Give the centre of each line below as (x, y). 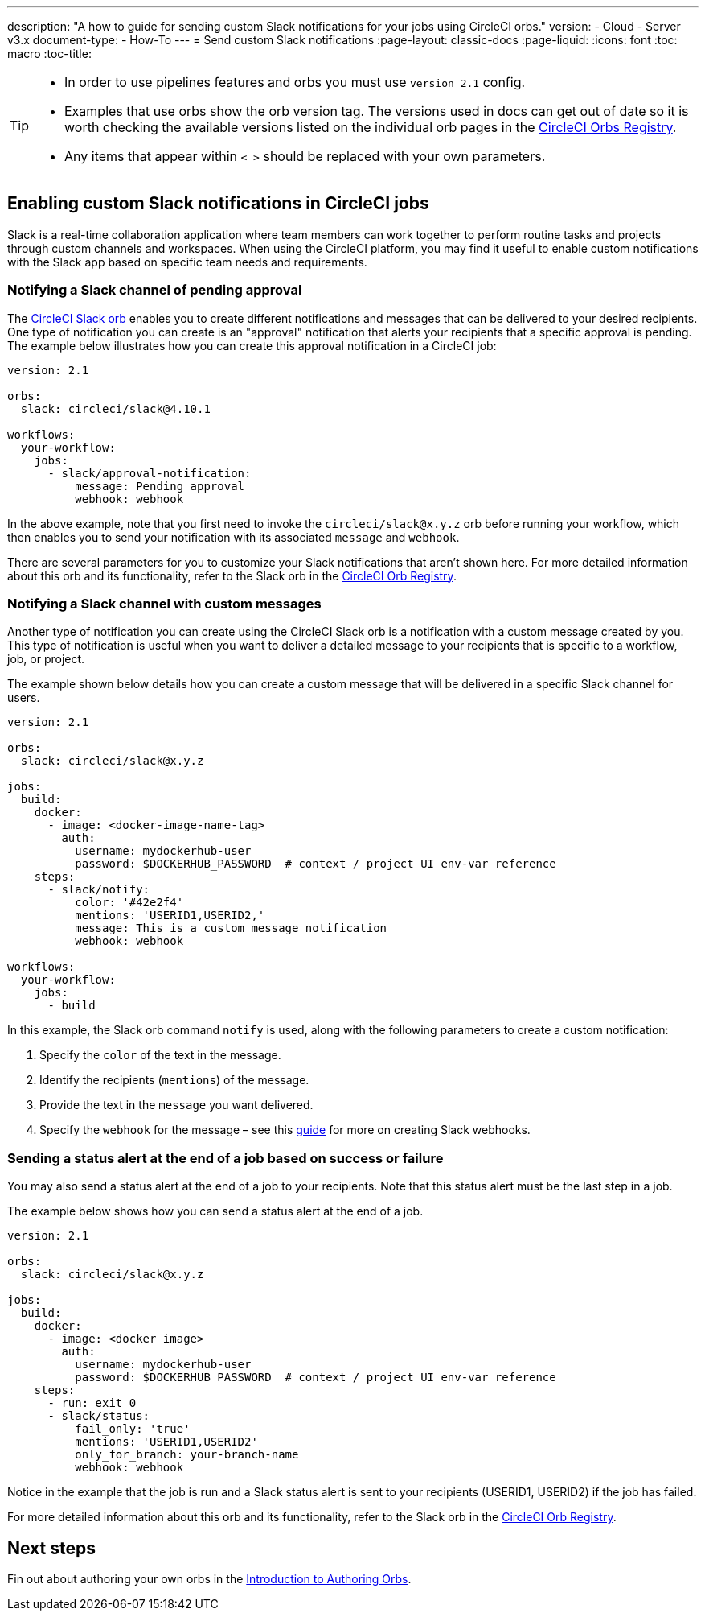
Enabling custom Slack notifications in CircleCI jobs (218, 204)
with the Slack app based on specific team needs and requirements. (187, 262)
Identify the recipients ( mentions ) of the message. (174, 1080)
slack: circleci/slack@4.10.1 (115, 408)
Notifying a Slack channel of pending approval (155, 290)
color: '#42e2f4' (129, 903)
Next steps (51, 1548)
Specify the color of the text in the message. (160, 1055)
